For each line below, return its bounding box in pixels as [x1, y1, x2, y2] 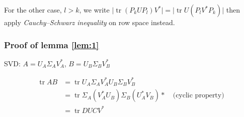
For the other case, [4, 5, 62, 15]
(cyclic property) [173, 92, 224, 99]
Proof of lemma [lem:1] [4, 38, 99, 51]
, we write [79, 5, 110, 15]
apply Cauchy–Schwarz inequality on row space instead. [4, 17, 175, 27]
